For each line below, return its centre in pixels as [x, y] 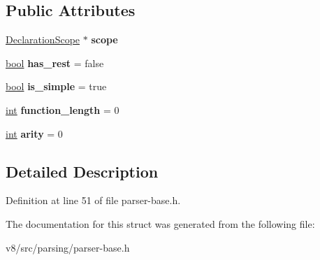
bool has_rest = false [55, 63]
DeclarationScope [43, 39]
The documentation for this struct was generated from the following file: [160, 223]
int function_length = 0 [63, 109]
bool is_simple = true [56, 86]
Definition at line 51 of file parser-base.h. [93, 200]
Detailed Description [82, 171]
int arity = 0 [34, 133]
